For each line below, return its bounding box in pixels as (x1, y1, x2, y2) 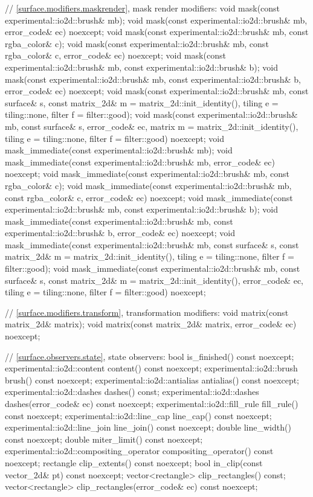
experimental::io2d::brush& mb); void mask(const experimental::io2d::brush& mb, (5, 13, 308, 26)
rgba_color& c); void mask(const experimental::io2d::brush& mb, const (5, 37, 269, 50)
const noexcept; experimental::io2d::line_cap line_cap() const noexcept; (5, 409, 272, 422)
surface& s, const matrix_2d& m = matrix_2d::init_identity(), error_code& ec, (5, 274, 303, 286)
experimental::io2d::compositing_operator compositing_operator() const (5, 444, 274, 457)
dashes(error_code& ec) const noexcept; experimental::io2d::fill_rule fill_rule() (5, 397, 298, 409)
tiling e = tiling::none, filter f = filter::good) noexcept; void (5, 132, 224, 144)
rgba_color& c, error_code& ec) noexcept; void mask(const (5, 49, 226, 62)
